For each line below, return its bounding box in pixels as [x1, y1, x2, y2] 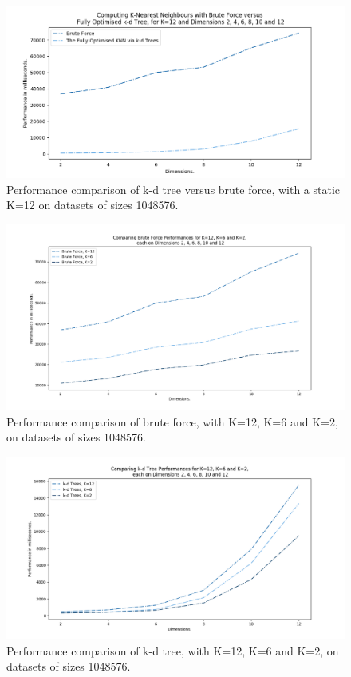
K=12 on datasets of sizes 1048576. [6, 196, 179, 213]
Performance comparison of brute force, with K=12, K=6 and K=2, [6, 413, 338, 430]
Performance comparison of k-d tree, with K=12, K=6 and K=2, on [6, 642, 339, 659]
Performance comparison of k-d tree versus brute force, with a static [6, 180, 341, 197]
